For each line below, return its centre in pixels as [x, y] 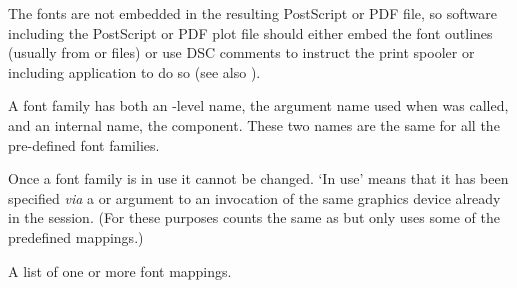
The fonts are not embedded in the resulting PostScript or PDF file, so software [253, 13]
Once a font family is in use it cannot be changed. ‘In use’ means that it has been [258, 178]
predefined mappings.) [76, 236]
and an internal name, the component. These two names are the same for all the [254, 124]
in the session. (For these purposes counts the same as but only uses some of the [254, 217]
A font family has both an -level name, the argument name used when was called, [258, 105]
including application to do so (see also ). [134, 71]
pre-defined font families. [84, 144]
